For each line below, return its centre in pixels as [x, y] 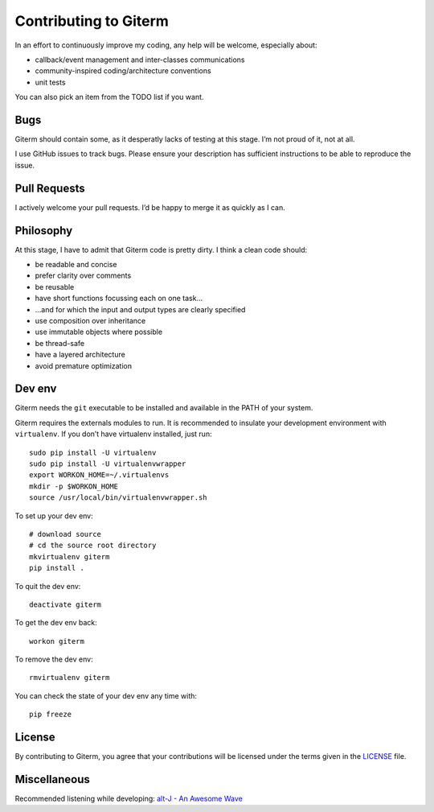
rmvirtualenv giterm [70, 678]
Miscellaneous [52, 779]
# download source [66, 534]
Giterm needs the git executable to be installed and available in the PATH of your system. [164, 408]
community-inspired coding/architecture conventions [123, 71]
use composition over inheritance [90, 320]
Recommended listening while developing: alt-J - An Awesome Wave [129, 799]
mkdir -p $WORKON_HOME [74, 486]
